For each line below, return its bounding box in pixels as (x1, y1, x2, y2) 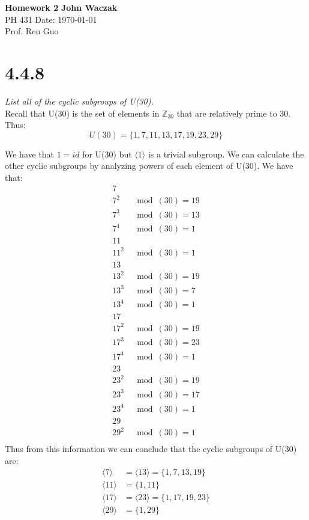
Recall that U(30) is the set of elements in (5, 106, 160, 119)
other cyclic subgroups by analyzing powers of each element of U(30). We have (5, 159, 293, 172)
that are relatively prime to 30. (176, 106, 291, 119)
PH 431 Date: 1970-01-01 (5, 13, 97, 25)
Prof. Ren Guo (5, 25, 59, 37)
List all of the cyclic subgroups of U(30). (5, 94, 154, 107)
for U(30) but (82, 147, 132, 160)
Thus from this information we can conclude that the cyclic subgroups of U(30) (5, 442, 297, 455)
